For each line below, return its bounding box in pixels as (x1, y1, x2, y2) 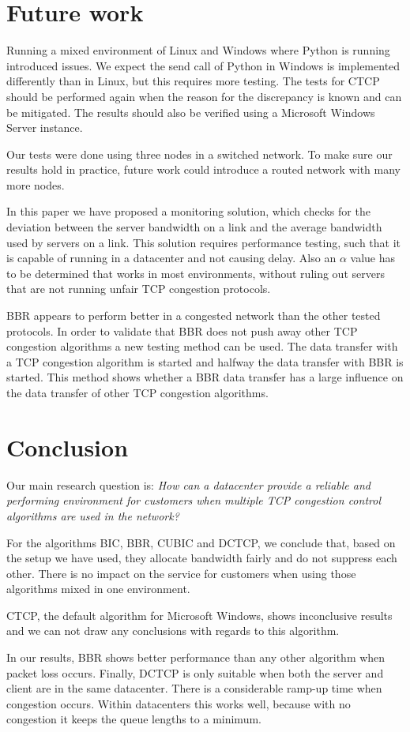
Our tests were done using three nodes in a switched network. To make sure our (6, 145, 393, 162)
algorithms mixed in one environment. (6, 580, 190, 597)
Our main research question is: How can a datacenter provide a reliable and (6, 476, 371, 493)
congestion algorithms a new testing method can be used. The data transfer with (6, 338, 398, 355)
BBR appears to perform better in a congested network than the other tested (6, 307, 381, 324)
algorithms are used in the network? (6, 507, 179, 524)
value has (350, 250, 395, 266)
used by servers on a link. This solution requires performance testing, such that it (6, 234, 401, 250)
